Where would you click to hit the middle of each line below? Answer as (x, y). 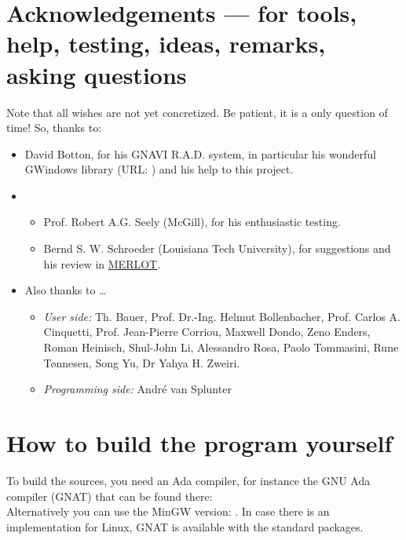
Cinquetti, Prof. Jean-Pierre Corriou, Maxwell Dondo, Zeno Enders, (207, 332)
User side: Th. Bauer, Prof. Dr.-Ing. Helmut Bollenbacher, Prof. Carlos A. (222, 316)
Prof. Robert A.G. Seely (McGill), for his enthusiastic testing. (192, 222)
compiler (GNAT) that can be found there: (110, 496)
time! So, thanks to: (54, 128)
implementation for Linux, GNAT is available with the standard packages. (185, 526)
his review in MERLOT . (102, 263)
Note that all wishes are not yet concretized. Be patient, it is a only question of (197, 112)
